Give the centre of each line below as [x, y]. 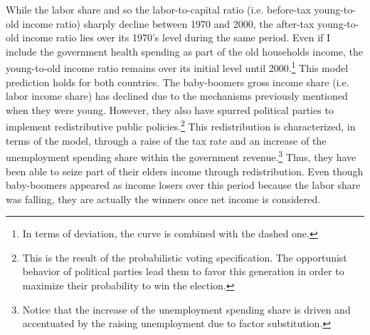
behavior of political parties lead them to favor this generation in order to [183, 271]
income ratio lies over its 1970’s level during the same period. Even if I [176, 37]
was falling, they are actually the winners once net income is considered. [163, 199]
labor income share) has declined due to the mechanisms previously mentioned [177, 96]
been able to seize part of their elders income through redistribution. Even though [185, 171]
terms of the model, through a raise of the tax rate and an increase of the [166, 140]
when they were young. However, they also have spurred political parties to [170, 109]
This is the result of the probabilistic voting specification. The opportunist [185, 257]
